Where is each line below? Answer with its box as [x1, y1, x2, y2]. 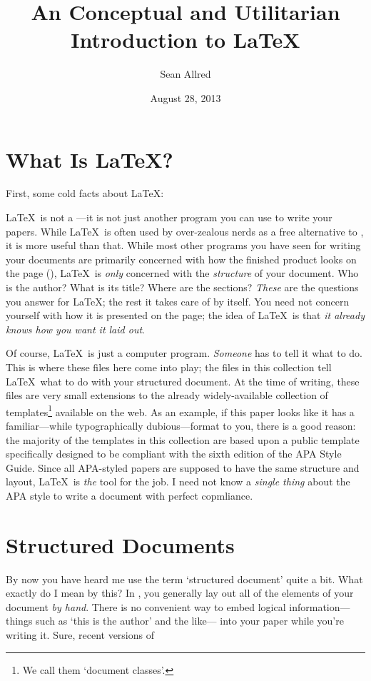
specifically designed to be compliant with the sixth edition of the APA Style [6, 446, 342, 461]
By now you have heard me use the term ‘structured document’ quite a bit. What [6, 571, 363, 586]
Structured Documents [6, 530, 235, 559]
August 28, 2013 [150, 90, 221, 105]
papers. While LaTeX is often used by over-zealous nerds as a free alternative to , [6, 223, 364, 238]
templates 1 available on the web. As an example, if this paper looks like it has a [6, 402, 355, 419]
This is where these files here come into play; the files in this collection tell [6, 359, 332, 374]
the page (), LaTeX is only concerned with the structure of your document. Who [6, 266, 359, 281]
